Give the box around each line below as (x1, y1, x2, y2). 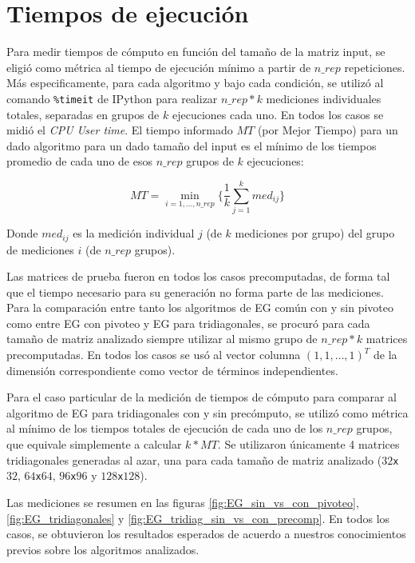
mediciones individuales (266, 90, 381, 106)
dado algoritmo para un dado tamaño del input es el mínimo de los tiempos (6, 137, 377, 154)
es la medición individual (73, 225, 195, 242)
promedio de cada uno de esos (6, 153, 152, 170)
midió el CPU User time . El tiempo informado (6, 122, 233, 138)
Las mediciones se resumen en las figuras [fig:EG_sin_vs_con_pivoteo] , (6, 493, 359, 510)
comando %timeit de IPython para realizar (6, 90, 218, 106)
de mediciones (6, 241, 74, 258)
